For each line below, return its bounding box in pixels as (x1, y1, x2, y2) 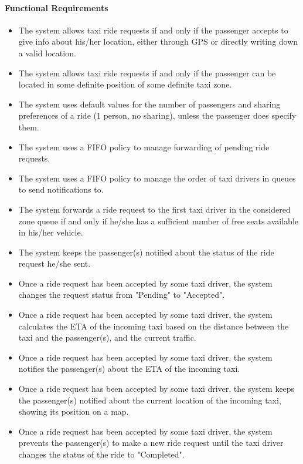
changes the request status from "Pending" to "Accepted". (18, 288, 225, 301)
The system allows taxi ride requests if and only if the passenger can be (18, 66, 276, 79)
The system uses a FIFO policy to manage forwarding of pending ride (18, 140, 270, 153)
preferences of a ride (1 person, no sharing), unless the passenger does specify (18, 109, 297, 122)
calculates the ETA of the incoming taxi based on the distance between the (18, 320, 289, 332)
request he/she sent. (18, 257, 91, 270)
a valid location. (18, 46, 76, 59)
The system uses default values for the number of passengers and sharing (18, 97, 281, 110)
